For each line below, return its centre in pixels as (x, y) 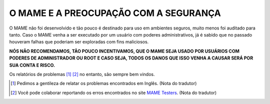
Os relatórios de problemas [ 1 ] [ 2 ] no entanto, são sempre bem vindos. (82, 74)
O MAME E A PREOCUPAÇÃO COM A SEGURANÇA (115, 13)
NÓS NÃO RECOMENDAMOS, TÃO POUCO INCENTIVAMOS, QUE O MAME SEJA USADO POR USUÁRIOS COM (124, 51)
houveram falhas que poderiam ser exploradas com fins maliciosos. (79, 42)
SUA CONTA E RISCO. (32, 65)
